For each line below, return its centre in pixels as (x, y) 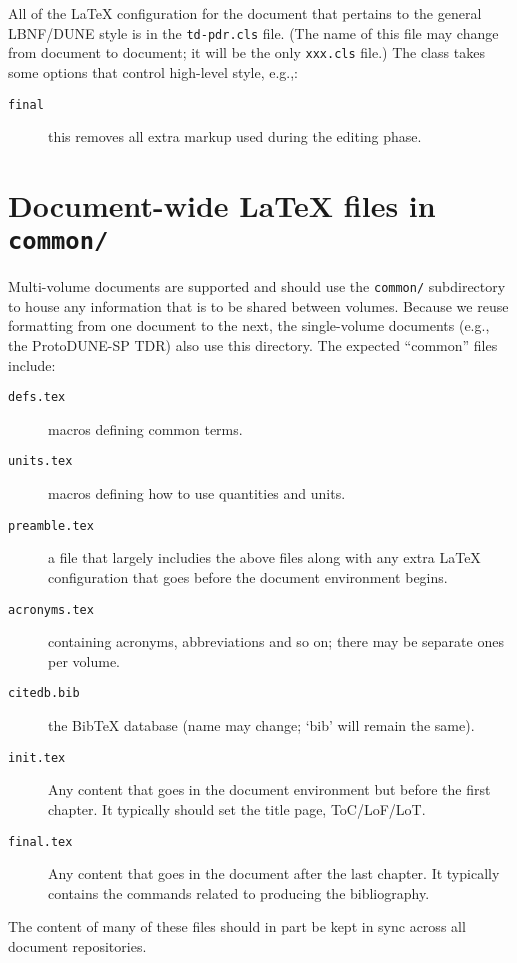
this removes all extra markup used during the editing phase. (235, 136)
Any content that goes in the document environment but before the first (269, 789)
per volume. (84, 660)
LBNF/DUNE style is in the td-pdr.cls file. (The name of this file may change (253, 32)
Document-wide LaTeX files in (222, 204)
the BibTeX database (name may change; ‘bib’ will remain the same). (261, 725)
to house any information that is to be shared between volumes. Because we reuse (258, 305)
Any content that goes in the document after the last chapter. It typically (274, 873)
